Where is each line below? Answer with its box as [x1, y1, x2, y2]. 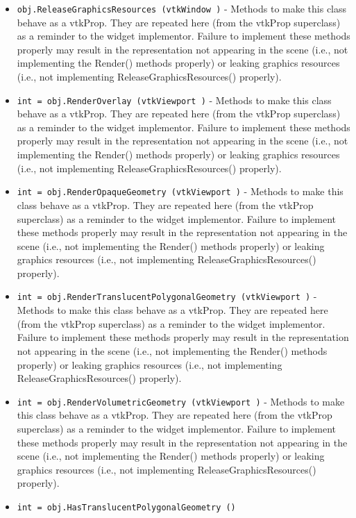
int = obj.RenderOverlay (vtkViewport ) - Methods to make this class [17, 92, 332, 107]
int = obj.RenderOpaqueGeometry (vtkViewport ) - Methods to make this [17, 184, 344, 199]
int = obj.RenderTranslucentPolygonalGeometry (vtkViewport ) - [17, 289, 317, 303]
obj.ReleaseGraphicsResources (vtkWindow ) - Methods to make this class [17, 1, 347, 15]
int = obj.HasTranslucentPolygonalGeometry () [17, 502, 236, 512]
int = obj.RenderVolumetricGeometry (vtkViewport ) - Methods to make [17, 394, 345, 408]
